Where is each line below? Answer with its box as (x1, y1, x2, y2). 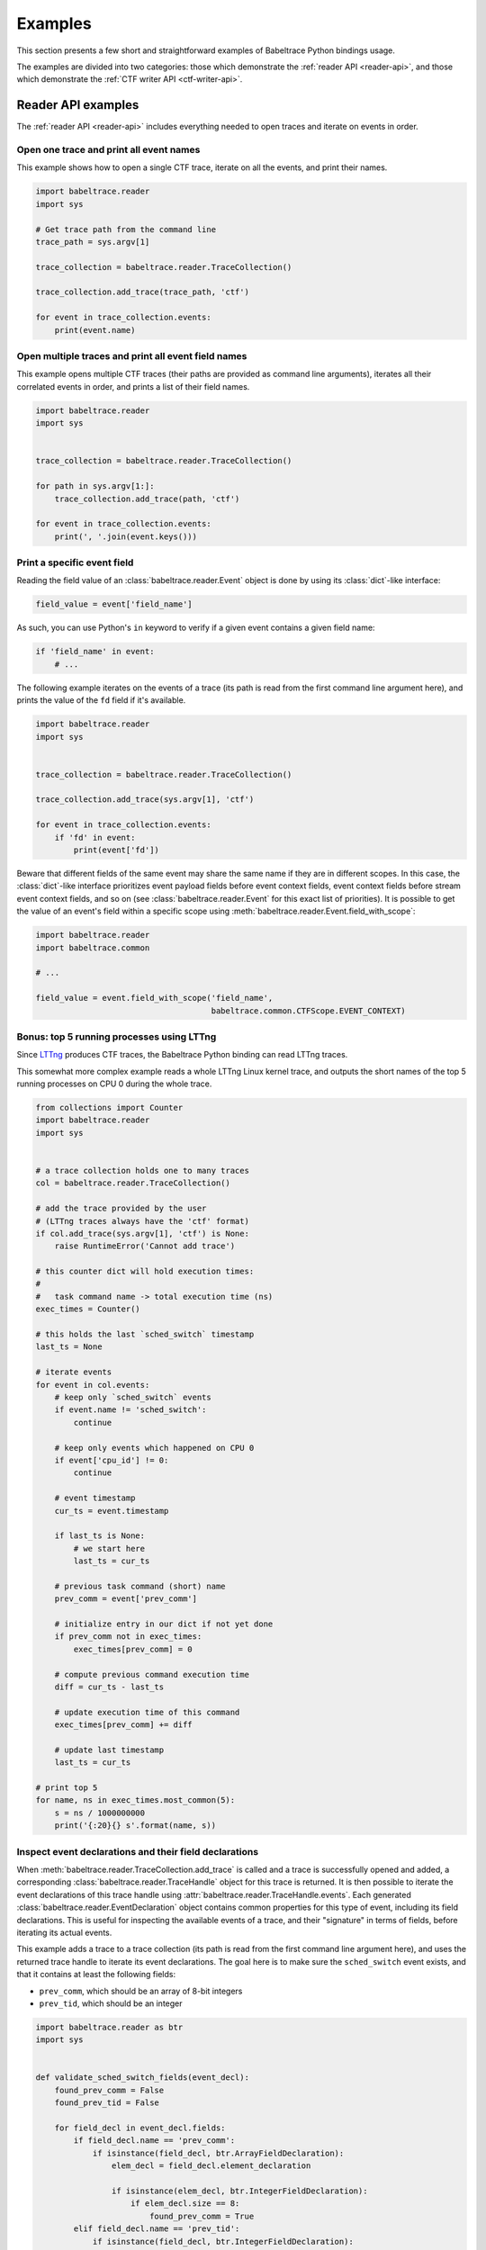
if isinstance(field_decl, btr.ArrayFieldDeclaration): (92, 2147, 345, 2158)
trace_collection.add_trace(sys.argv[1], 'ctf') (35, 795, 255, 805)
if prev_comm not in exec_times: (54, 1632, 202, 1642)
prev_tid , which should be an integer (39, 1998, 184, 2009)
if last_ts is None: (54, 1531, 146, 1541)
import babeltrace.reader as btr (35, 2021, 184, 2032)
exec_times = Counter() (35, 1304, 141, 1314)
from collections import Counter (35, 1102, 184, 1112)
